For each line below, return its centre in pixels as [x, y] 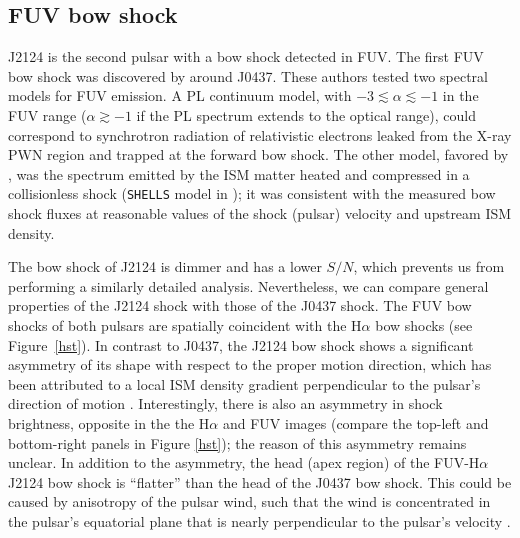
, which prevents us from [429, 266]
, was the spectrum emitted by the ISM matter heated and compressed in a [239, 173]
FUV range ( [47, 114]
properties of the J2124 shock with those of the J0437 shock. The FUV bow [240, 305]
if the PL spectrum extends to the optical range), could [306, 114]
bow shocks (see [424, 324]
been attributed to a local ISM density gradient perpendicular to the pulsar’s [244, 383]
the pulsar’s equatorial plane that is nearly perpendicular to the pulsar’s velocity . [259, 520]
